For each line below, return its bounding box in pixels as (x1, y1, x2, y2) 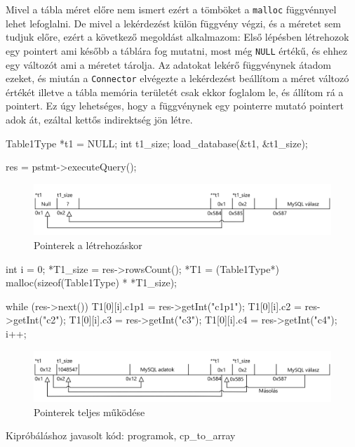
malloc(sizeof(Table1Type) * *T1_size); (6, 275, 177, 290)
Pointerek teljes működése (34, 404, 145, 419)
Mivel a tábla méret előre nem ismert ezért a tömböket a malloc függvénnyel (6, 2, 337, 16)
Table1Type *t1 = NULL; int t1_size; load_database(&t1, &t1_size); (6, 135, 308, 150)
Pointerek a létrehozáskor (34, 238, 142, 253)
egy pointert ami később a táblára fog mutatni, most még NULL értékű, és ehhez (6, 43, 348, 58)
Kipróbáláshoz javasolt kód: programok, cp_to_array (6, 428, 236, 443)
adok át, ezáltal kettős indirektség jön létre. (6, 112, 193, 126)
